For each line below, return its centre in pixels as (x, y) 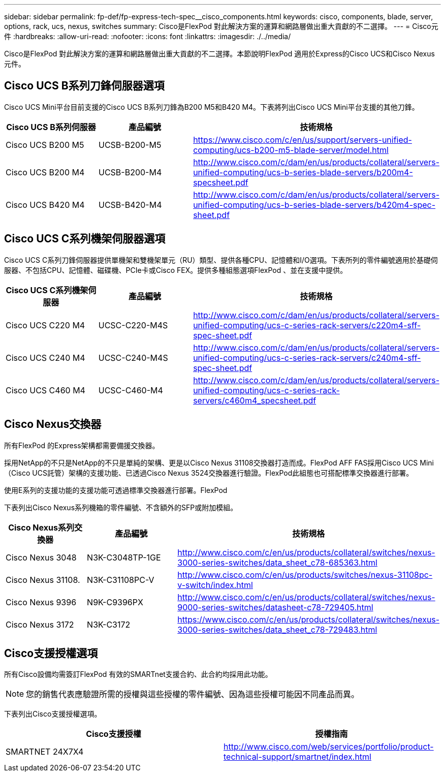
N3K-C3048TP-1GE (124, 557)
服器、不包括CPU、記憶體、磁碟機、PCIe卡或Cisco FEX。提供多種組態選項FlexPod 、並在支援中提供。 (176, 270)
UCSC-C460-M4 (131, 390)
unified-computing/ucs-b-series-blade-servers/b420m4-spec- (314, 205)
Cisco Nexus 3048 (41, 557)
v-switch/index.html (215, 585)
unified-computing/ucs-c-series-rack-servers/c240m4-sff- (307, 358)
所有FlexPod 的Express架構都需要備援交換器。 (82, 445)
